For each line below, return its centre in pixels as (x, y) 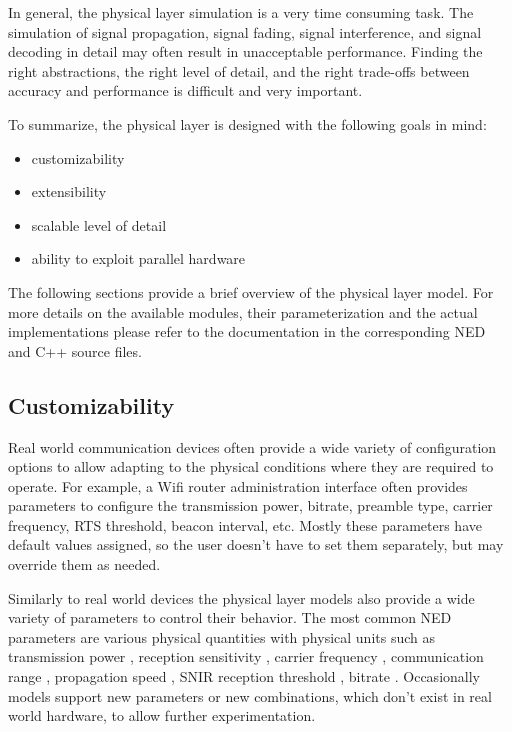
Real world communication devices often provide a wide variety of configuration (252, 446)
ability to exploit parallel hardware (138, 258)
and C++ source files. (75, 350)
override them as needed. (84, 564)
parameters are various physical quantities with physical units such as (221, 636)
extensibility (69, 191)
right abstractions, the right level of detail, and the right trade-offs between (239, 70)
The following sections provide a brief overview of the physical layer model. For (251, 291)
